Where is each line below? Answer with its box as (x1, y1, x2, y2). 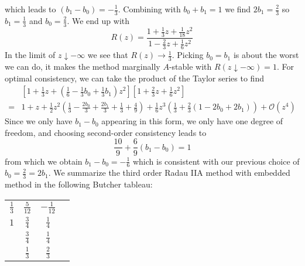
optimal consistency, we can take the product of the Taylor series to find (5, 71, 264, 84)
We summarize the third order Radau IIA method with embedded (53, 166, 290, 179)
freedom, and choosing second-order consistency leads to (5, 126, 207, 138)
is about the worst (233, 49, 299, 61)
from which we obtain (5, 155, 83, 167)
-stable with (169, 60, 212, 73)
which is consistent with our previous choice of (132, 155, 300, 167)
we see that (87, 49, 128, 61)
